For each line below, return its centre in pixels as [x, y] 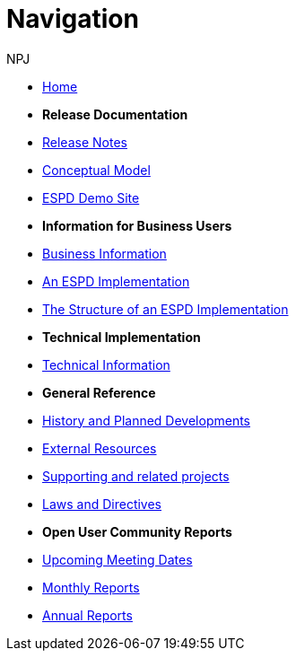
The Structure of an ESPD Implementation [165, 309]
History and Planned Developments [147, 420]
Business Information [104, 253]
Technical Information [106, 364]
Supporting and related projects [136, 476]
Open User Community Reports [137, 531]
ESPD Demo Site [91, 197]
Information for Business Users [137, 225]
